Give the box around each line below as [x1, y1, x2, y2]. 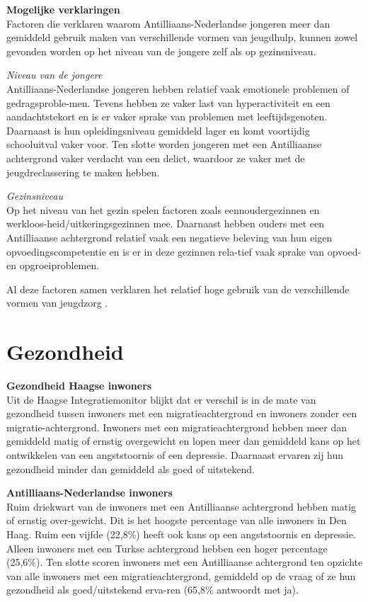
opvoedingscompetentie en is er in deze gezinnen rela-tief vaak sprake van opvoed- [6, 244, 362, 259]
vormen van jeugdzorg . [6, 295, 108, 310]
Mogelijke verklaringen [6, 2, 120, 16]
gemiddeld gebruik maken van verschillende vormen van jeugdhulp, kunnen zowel [6, 30, 358, 45]
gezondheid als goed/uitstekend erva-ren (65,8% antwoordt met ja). [6, 582, 299, 597]
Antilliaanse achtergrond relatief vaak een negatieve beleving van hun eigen [6, 229, 333, 244]
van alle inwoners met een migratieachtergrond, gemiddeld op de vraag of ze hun [6, 568, 356, 583]
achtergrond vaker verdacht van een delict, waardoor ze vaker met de [6, 150, 305, 165]
